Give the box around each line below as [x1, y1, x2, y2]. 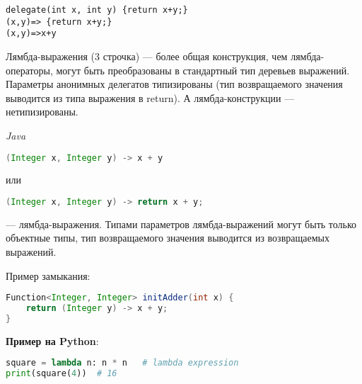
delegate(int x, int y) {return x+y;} [6, 5, 188, 15]
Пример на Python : [6, 333, 99, 348]
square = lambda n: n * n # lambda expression [6, 358, 239, 368]
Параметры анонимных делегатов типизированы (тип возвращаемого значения [6, 77, 343, 91]
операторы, [6, 62, 53, 77]
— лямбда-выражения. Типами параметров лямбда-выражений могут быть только [6, 216, 357, 231]
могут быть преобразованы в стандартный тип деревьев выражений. [56, 62, 350, 77]
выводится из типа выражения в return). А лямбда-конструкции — [6, 90, 295, 105]
